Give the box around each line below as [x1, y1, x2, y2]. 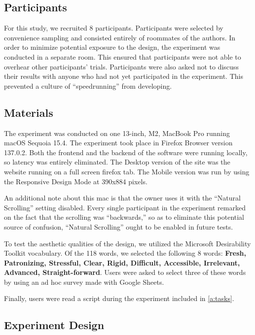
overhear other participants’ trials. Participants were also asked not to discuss [4, 61, 239, 71]
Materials [4, 104, 53, 120]
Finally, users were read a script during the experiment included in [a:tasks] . [4, 293, 234, 303]
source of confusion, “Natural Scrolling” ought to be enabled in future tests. [4, 221, 233, 232]
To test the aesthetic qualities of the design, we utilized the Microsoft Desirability [4, 238, 251, 248]
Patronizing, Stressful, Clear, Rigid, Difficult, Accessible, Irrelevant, [4, 257, 240, 268]
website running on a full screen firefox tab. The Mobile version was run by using [4, 166, 250, 176]
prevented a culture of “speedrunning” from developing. [4, 80, 172, 91]
